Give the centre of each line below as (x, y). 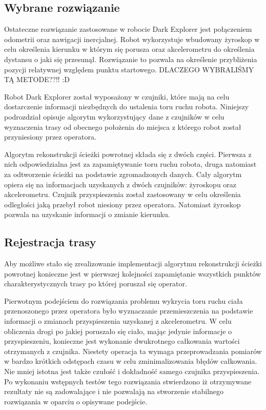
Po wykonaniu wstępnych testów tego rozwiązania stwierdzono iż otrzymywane (128, 381)
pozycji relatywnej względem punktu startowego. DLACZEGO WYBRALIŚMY (129, 69)
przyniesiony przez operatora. (50, 137)
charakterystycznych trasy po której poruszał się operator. (96, 284)
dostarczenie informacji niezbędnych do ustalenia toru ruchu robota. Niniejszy (127, 106)
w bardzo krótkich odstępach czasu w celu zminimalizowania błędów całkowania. (131, 361)
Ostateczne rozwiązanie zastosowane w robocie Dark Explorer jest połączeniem (128, 29)
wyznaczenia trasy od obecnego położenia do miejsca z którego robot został (123, 126)
